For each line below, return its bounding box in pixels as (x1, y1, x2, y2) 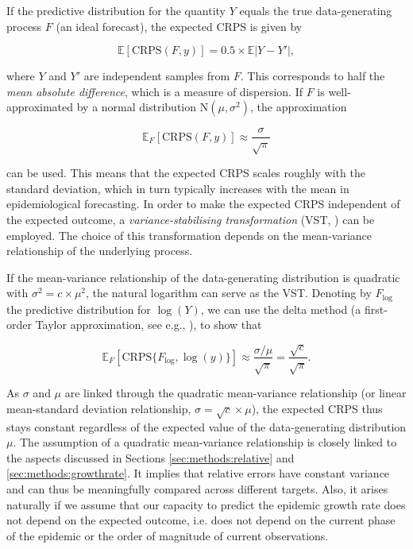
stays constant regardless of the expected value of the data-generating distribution (6, 418, 407, 435)
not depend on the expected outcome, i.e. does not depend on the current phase (6, 512, 396, 528)
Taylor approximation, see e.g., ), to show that (35, 316, 262, 333)
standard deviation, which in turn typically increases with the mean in (6, 180, 349, 196)
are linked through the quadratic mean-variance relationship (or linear (64, 385, 407, 401)
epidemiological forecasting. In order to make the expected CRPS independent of (6, 195, 400, 212)
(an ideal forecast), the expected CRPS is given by (56, 17, 303, 34)
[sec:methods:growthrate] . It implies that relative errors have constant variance (6, 465, 390, 481)
